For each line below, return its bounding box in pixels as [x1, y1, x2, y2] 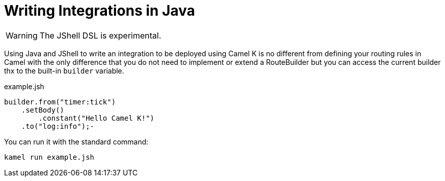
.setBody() [21, 105, 65, 114]
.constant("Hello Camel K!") [38, 114, 155, 122]
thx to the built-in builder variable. [4, 66, 124, 75]
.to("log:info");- [21, 122, 95, 130]
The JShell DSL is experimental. [39, 30, 161, 41]
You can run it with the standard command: [4, 137, 149, 146]
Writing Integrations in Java [4, 2, 196, 19]
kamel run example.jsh [4, 153, 95, 161]
